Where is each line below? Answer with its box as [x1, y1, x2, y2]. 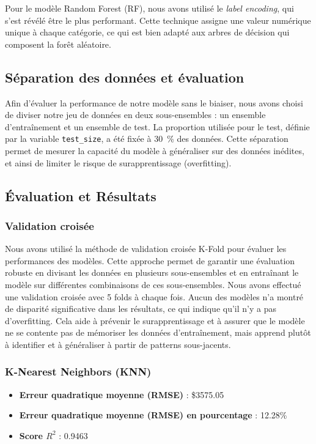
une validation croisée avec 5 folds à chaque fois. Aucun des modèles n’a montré [5, 290, 304, 303]
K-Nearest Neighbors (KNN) [5, 364, 152, 379]
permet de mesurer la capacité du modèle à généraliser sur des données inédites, [5, 144, 304, 157]
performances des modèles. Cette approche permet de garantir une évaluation [5, 254, 295, 267]
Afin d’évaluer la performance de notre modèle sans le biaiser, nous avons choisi [5, 96, 303, 109]
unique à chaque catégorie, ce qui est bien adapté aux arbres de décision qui [5, 26, 290, 39]
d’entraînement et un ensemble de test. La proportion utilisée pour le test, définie [5, 120, 310, 133]
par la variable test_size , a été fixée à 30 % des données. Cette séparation [5, 132, 288, 145]
